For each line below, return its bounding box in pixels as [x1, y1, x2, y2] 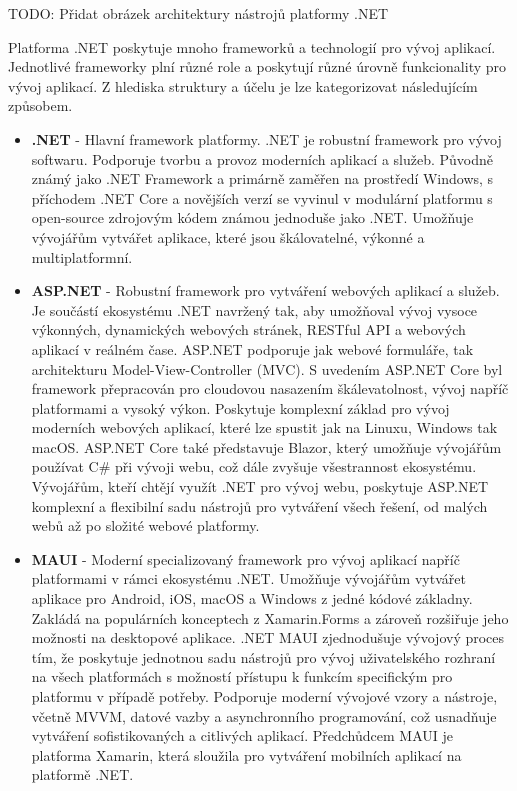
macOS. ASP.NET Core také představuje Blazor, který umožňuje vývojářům [31, 436, 502, 457]
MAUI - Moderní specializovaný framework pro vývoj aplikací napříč [31, 548, 460, 569]
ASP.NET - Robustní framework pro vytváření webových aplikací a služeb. [31, 280, 500, 301]
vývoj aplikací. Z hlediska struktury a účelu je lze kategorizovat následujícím [8, 75, 478, 96]
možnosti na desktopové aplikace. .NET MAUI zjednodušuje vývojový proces [31, 627, 505, 648]
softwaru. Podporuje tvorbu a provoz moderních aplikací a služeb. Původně [31, 148, 494, 169]
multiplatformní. [31, 246, 133, 267]
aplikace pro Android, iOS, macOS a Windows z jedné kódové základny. [31, 588, 473, 609]
